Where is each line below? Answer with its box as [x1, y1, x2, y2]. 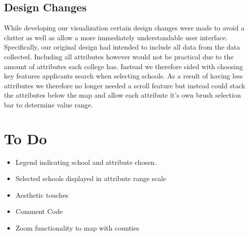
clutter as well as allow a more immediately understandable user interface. [4, 32, 228, 42]
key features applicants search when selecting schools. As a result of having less [4, 71, 243, 81]
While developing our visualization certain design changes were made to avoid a [4, 23, 245, 33]
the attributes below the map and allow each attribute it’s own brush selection [4, 90, 241, 100]
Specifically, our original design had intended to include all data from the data [4, 42, 240, 52]
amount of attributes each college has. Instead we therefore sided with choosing [4, 61, 243, 71]
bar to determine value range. [4, 99, 93, 109]
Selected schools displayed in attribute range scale [15, 173, 166, 184]
